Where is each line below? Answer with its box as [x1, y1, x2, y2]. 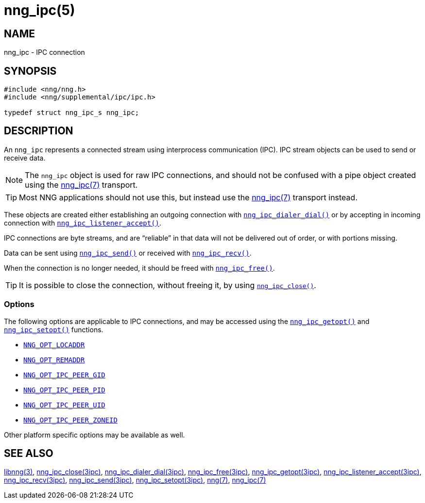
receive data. [4, 153, 46, 162]
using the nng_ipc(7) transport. [25, 179, 138, 190]
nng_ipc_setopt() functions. [4, 325, 103, 334]
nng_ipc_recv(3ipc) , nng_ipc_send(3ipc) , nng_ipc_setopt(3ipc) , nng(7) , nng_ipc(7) [4, 476, 266, 485]
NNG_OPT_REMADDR [23, 356, 85, 364]
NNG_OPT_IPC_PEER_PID [23, 386, 105, 394]
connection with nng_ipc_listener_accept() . [4, 218, 162, 227]
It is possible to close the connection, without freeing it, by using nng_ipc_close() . [19, 280, 316, 290]
